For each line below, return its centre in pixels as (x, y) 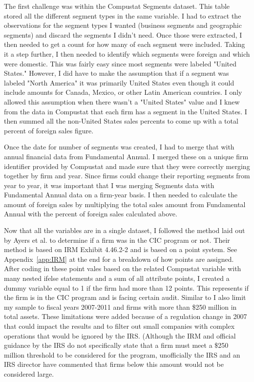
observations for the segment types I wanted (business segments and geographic (123, 25)
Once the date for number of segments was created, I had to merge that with (119, 147)
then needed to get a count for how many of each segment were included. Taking (125, 44)
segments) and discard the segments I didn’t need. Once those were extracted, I (123, 34)
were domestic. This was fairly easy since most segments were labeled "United (120, 63)
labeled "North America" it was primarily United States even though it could (119, 82)
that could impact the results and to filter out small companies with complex (119, 326)
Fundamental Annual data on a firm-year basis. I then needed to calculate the (121, 195)
